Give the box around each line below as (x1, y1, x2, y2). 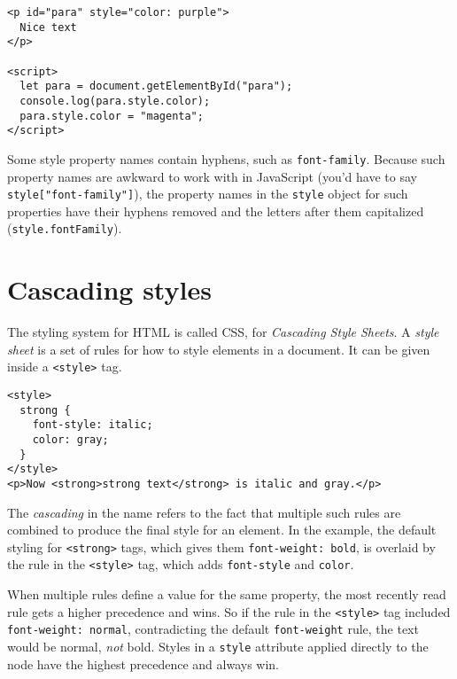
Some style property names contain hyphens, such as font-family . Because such (7, 149, 445, 168)
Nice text (19, 20, 77, 34)
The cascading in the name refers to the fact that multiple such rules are (7, 503, 401, 521)
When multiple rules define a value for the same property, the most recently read (7, 585, 446, 604)
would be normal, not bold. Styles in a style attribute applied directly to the (7, 637, 429, 656)
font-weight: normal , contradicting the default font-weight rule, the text (7, 620, 419, 638)
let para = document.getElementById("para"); (19, 80, 293, 93)
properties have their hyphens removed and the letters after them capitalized (7, 201, 424, 220)
